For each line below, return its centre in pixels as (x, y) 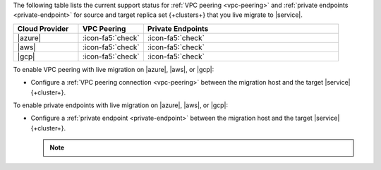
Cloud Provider (43, 28)
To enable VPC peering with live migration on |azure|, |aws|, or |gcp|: (114, 69)
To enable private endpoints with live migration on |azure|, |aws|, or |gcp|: (121, 105)
